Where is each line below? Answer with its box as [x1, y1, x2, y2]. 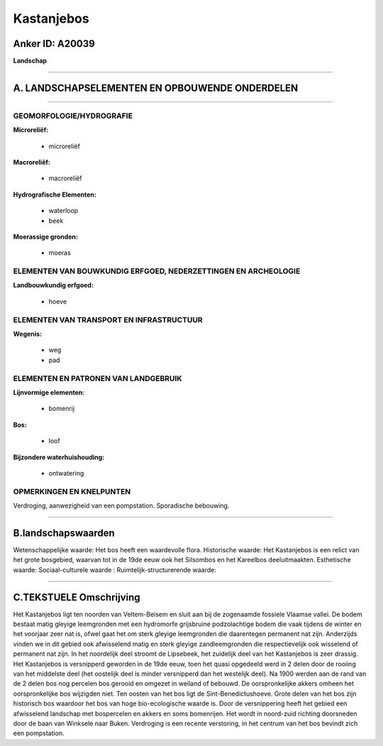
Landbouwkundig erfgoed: [13, 281, 94, 290]
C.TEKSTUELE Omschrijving [13, 591, 141, 603]
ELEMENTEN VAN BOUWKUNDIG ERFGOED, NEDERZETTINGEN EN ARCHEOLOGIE [13, 266, 301, 276]
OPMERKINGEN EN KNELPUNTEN [13, 486, 131, 496]
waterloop [48, 207, 79, 215]
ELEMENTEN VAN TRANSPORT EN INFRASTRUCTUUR [13, 314, 203, 324]
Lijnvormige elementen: [13, 388, 85, 397]
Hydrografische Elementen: [13, 190, 97, 199]
